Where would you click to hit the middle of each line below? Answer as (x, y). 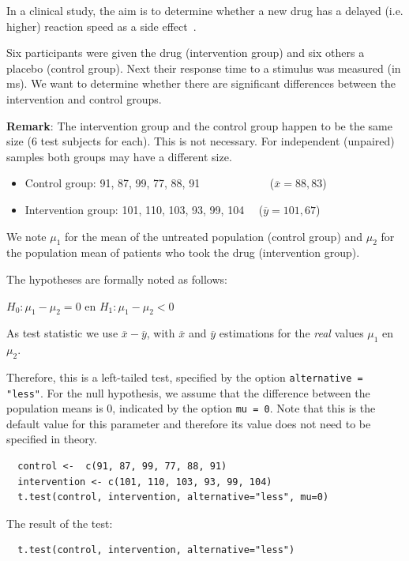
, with (161, 333)
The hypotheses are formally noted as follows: (117, 279)
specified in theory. (52, 439)
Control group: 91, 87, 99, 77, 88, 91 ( (150, 183)
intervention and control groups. (84, 98)
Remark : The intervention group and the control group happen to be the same (199, 125)
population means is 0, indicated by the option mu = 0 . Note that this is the (191, 408)
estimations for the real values (291, 333)
